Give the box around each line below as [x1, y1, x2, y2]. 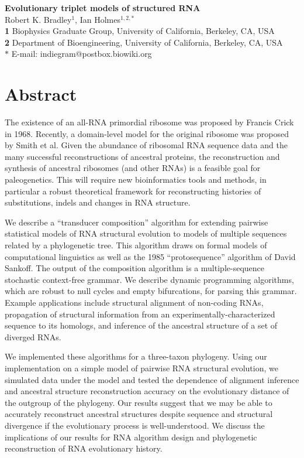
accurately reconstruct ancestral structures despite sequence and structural [5, 408, 273, 420]
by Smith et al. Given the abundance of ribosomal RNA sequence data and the [5, 139, 288, 151]
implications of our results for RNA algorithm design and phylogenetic [5, 430, 257, 443]
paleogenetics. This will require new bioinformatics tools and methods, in [5, 173, 267, 186]
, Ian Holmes [75, 13, 120, 25]
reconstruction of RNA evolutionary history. [5, 442, 163, 454]
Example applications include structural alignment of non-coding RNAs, [5, 296, 264, 308]
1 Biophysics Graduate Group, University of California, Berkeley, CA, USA [5, 25, 275, 37]
